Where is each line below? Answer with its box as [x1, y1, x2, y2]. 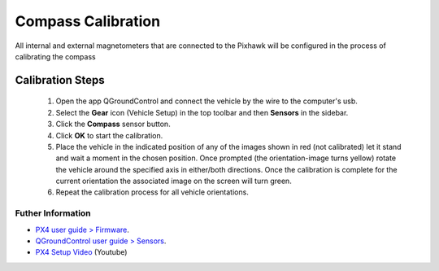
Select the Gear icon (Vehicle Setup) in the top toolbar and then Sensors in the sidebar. [55, 107, 349, 117]
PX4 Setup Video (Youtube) [35, 247, 128, 257]
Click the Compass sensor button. [55, 119, 171, 129]
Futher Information [15, 208, 91, 219]
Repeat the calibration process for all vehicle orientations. [55, 187, 250, 197]
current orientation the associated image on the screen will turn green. [55, 176, 292, 186]
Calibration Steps [15, 73, 105, 87]
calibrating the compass [15, 51, 97, 61]
